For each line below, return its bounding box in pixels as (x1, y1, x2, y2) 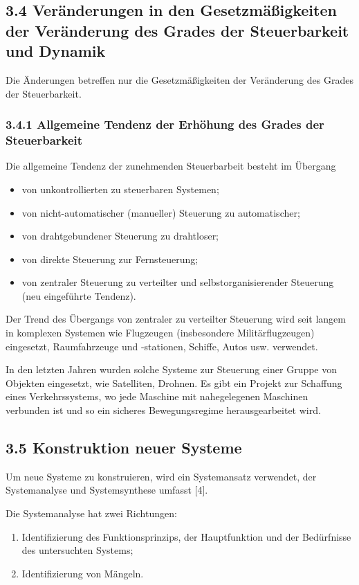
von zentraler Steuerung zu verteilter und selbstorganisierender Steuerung (21, 275, 334, 289)
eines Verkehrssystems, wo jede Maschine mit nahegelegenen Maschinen (6, 389, 309, 404)
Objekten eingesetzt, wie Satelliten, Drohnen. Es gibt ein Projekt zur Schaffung (6, 375, 342, 390)
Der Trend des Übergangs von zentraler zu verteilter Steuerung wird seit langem (6, 312, 346, 326)
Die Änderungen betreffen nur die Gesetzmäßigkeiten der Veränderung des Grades (6, 72, 353, 87)
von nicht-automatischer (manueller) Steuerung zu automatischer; (21, 205, 300, 219)
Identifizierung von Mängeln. (21, 566, 144, 580)
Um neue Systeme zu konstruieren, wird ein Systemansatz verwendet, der (6, 469, 317, 483)
